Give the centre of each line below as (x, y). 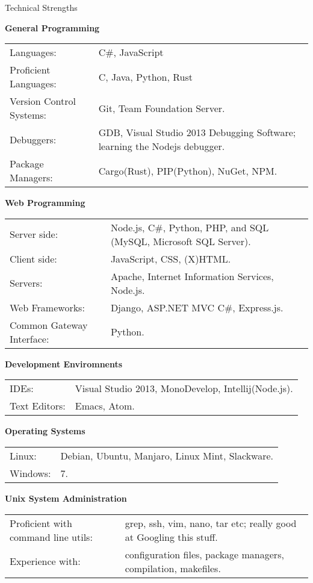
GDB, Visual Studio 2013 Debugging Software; (197, 132)
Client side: (33, 258)
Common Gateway (49, 325)
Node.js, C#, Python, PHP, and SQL (190, 227)
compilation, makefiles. (173, 568)
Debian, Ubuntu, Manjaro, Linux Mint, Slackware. (167, 455)
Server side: (34, 234)
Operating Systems (45, 431)
